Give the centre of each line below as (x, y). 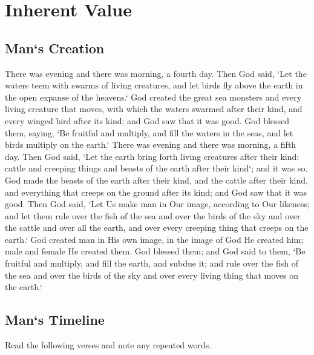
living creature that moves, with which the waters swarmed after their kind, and (154, 109)
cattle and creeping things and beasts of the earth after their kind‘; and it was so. (156, 168)
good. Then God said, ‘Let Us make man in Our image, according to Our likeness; (157, 204)
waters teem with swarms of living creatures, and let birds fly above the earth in (154, 85)
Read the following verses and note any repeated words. (108, 345)
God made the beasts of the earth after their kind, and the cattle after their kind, (156, 180)
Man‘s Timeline (55, 320)
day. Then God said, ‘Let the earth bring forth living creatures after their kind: (152, 156)
